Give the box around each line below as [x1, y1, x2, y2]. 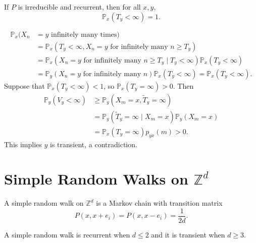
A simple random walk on [4, 198, 84, 208]
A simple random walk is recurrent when [4, 229, 130, 239]
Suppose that [4, 80, 45, 91]
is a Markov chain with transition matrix [96, 198, 223, 208]
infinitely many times [50, 31, 117, 38]
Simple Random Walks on [4, 168, 188, 189]
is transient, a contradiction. [50, 139, 137, 149]
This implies [4, 139, 42, 149]
